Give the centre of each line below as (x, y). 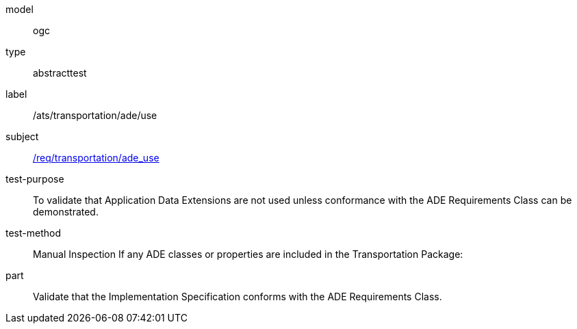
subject (22, 136)
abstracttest (60, 73)
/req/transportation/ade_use (96, 158)
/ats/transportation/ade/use (95, 115)
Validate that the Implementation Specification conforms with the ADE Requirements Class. (238, 297)
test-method (33, 233)
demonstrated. (66, 212)
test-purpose (35, 179)
